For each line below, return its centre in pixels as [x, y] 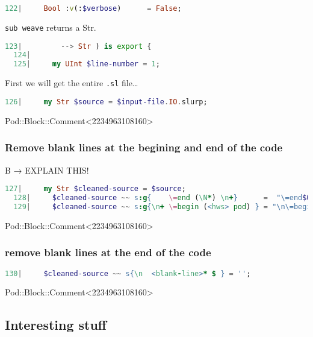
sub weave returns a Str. [51, 27]
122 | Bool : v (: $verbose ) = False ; [93, 8]
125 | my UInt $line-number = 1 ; [87, 64]
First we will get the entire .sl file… [72, 83]
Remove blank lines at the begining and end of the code [144, 147]
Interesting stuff [56, 325]
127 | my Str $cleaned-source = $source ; [95, 189]
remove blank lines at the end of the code [108, 252]
